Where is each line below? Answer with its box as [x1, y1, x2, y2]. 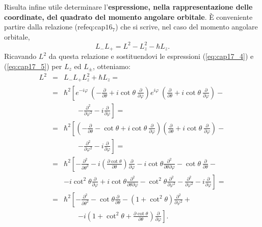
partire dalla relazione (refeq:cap [4, 21, 106, 32]
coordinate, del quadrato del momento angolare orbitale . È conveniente [4, 11, 253, 22]
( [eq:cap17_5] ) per [4, 60, 62, 71]
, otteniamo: [93, 60, 130, 71]
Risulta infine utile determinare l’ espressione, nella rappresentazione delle [4, 2, 253, 12]
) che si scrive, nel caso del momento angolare [115, 21, 258, 32]
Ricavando [4, 51, 37, 61]
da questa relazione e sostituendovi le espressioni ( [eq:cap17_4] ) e [48, 51, 254, 61]
